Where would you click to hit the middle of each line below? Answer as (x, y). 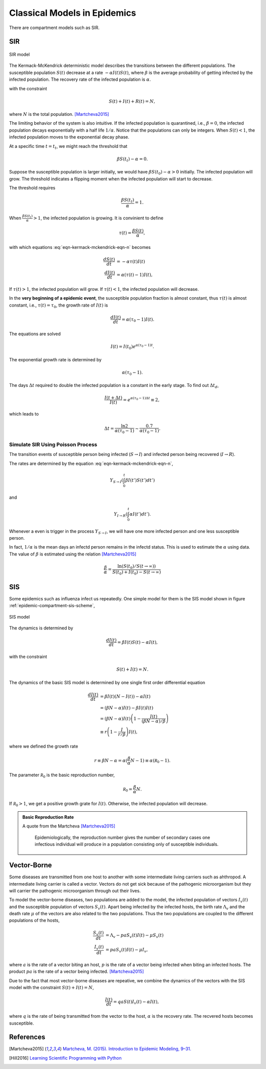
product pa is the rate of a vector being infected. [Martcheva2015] (77, 971)
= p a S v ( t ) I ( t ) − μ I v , (127, 950)
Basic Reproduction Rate (48, 817)
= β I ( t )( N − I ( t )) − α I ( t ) (125, 697)
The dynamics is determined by (41, 628)
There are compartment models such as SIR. (54, 28)
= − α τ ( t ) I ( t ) (131, 261)
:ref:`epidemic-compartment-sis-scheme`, (52, 606)
